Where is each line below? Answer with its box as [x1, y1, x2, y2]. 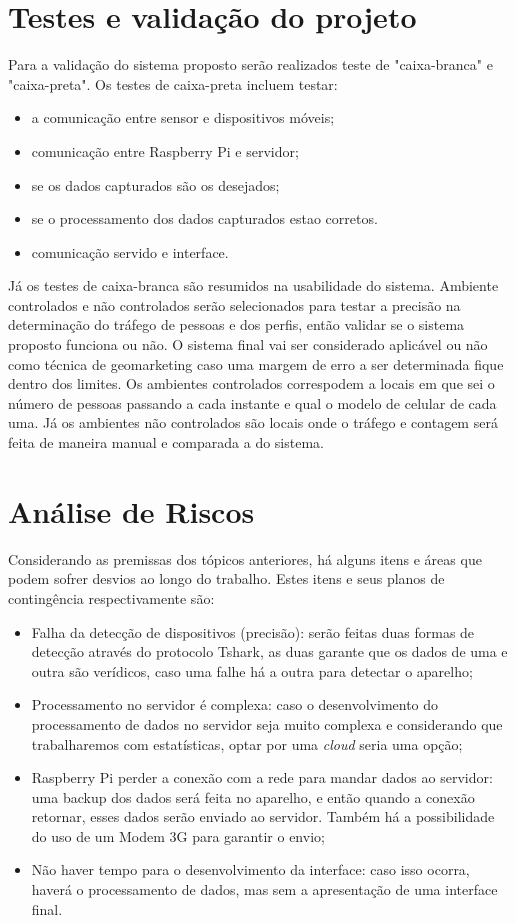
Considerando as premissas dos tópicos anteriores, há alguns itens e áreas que [8, 548, 482, 569]
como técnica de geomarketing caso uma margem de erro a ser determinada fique [8, 353, 504, 374]
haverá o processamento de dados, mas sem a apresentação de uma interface [31, 879, 498, 900]
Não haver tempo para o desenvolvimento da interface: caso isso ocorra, [31, 859, 470, 880]
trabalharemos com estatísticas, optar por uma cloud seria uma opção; [31, 733, 463, 754]
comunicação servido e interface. [31, 241, 229, 262]
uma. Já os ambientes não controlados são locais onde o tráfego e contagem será [8, 412, 498, 433]
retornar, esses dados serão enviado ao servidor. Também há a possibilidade [31, 806, 495, 827]
